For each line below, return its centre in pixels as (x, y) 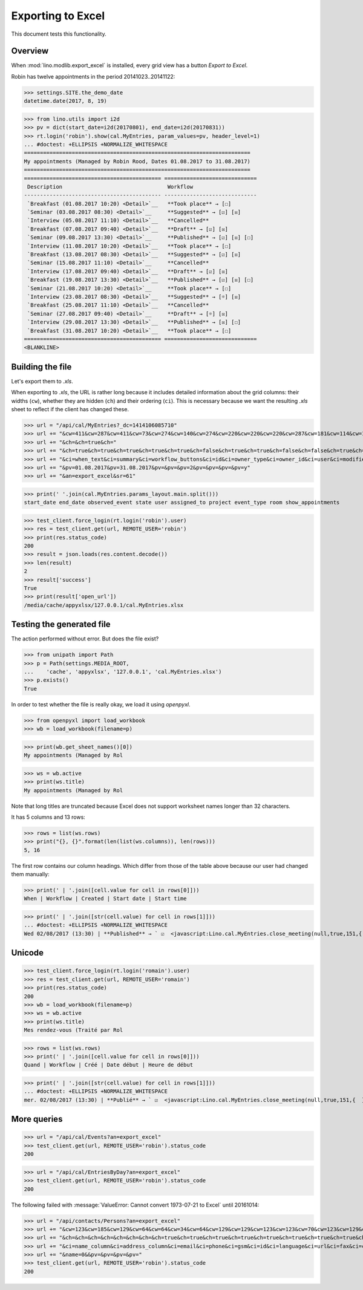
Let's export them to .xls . (42, 381)
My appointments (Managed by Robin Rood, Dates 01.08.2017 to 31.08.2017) (137, 161)
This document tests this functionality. (59, 34)
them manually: (30, 875)
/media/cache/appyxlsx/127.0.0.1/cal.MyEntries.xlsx (104, 605)
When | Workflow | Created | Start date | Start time (105, 899)
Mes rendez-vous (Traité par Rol (74, 1030)
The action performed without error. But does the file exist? (85, 639)
